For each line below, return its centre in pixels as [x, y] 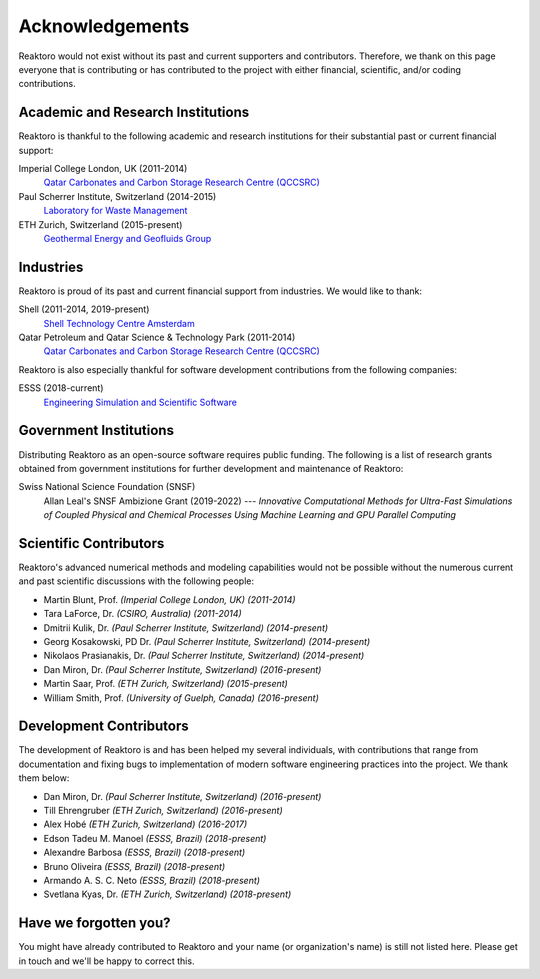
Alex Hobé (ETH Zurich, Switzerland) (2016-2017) [145, 824]
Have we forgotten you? [94, 923]
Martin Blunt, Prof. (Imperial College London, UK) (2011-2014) [169, 599]
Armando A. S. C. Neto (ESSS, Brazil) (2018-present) [151, 880]
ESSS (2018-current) [61, 388]
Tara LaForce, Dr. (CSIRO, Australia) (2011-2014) [142, 614]
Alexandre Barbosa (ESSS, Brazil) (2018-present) [144, 852]
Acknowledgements [104, 26]
